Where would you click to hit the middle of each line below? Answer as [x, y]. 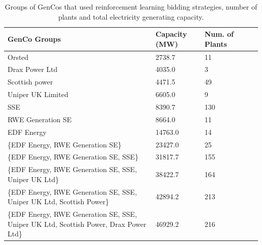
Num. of [219, 34]
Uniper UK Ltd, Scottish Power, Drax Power [77, 224]
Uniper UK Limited [38, 94]
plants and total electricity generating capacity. [131, 16]
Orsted [18, 57]
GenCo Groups [34, 38]
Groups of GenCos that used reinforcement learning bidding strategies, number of [131, 7]
